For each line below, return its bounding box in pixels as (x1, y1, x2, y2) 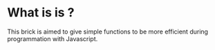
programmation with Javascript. (7, 34, 98, 42)
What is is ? (7, 5, 75, 21)
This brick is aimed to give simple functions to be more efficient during (7, 27, 209, 36)
